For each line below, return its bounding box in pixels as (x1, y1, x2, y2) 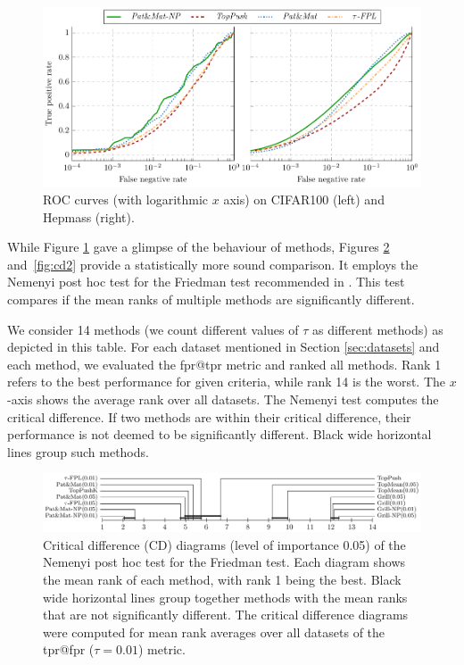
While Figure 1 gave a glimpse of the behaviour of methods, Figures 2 (7, 237, 390, 256)
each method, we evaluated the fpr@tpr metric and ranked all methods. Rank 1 (7, 354, 442, 373)
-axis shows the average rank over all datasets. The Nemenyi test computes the (7, 390, 439, 408)
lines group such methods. (7, 442, 149, 461)
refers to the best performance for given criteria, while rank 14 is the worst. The (7, 372, 446, 391)
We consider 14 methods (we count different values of (7, 320, 299, 338)
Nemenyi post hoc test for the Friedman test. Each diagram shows (43, 553, 406, 571)
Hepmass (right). (43, 207, 135, 226)
